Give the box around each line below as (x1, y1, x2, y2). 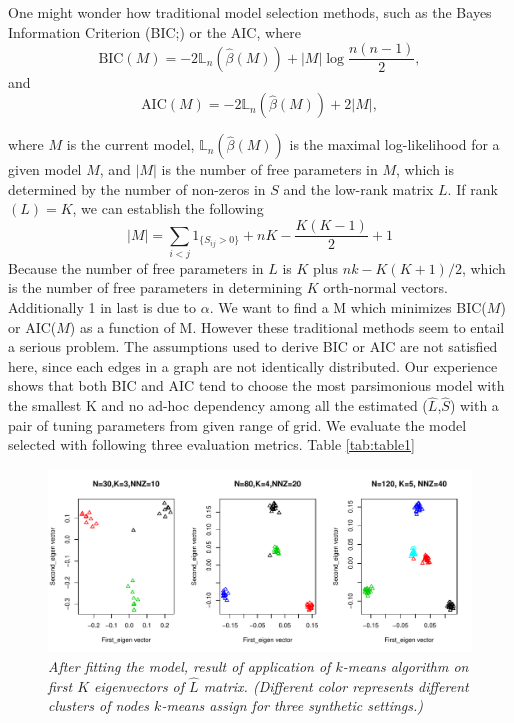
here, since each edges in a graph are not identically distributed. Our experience (8, 355, 498, 376)
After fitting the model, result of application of (48, 656, 331, 676)
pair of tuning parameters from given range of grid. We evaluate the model (8, 414, 467, 435)
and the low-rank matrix (283, 178, 434, 199)
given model (8, 159, 82, 180)
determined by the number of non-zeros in (8, 178, 266, 199)
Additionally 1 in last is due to (8, 297, 197, 318)
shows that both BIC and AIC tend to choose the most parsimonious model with (8, 375, 505, 396)
